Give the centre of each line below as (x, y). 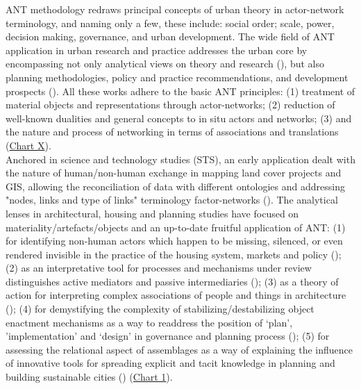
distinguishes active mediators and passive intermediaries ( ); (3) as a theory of (172, 281)
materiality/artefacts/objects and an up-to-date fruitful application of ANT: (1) (176, 227)
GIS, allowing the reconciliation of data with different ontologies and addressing (175, 186)
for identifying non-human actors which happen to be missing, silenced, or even (174, 241)
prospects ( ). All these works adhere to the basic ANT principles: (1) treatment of (180, 91)
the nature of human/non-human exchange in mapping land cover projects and (174, 173)
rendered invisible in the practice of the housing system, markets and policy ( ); (174, 254)
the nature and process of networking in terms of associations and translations (172, 132)
